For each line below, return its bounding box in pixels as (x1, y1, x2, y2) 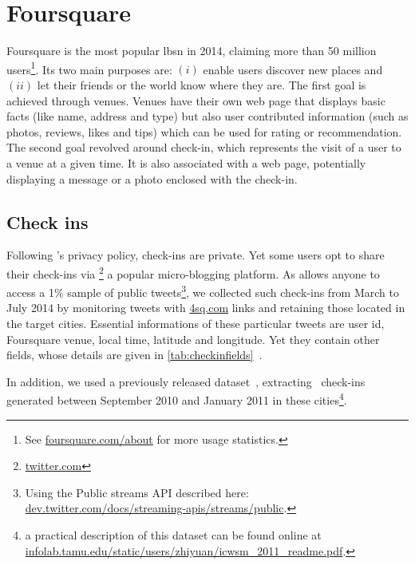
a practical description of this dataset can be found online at (25, 527, 322, 543)
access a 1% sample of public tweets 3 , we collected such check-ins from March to (6, 282, 399, 300)
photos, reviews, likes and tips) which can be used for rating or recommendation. (6, 123, 402, 140)
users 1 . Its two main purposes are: (6, 58, 172, 77)
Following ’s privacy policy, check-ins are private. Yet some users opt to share (6, 247, 385, 263)
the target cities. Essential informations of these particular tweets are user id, (6, 315, 385, 332)
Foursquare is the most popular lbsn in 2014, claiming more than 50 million (6, 42, 377, 59)
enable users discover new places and (203, 61, 383, 77)
